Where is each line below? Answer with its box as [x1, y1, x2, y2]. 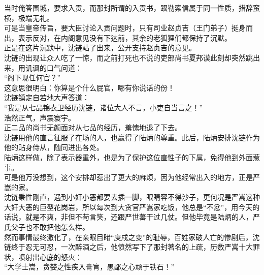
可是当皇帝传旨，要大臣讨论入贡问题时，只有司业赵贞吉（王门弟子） [4, 22, 232, 33]
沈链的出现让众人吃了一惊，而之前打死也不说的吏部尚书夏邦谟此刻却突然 [4, 52, 246, 63]
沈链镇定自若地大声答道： [4, 92, 89, 103]
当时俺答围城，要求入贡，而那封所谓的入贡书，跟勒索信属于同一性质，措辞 [4, 3, 253, 13]
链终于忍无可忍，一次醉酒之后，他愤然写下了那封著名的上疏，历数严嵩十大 [4, 241, 253, 252]
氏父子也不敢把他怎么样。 [4, 222, 89, 232]
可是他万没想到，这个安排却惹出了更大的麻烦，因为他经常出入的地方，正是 [4, 172, 253, 182]
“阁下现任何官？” [4, 72, 61, 83]
